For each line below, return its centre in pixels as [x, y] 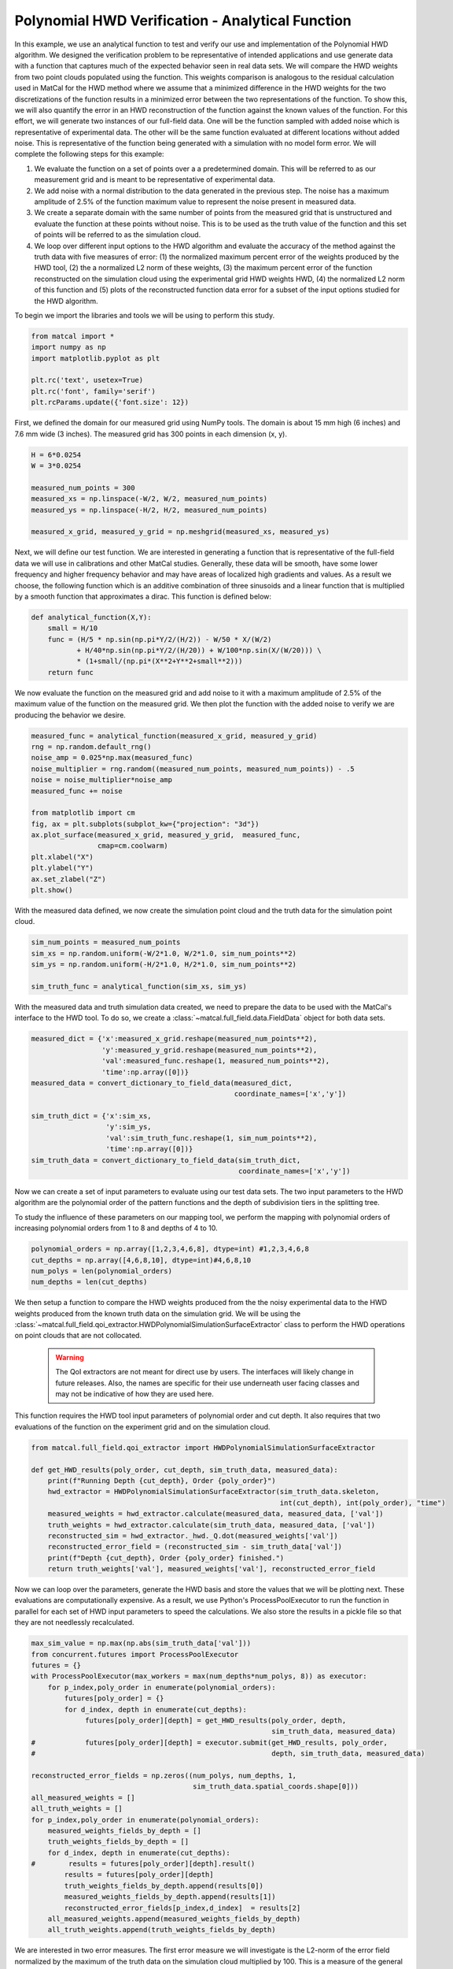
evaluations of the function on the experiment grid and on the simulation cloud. [142, 1426]
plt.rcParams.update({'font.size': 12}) [110, 402]
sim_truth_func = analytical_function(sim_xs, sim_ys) [139, 986]
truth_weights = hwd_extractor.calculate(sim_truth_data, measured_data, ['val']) [212, 1525]
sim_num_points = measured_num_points [106, 942]
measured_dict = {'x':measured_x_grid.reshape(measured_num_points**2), [174, 1039]
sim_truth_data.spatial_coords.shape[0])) [276, 1787]
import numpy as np [68, 347]
